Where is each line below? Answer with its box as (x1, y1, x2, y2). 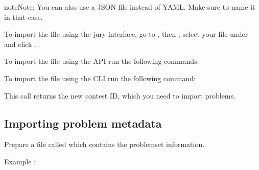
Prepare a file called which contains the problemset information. (4, 139, 205, 150)
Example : (4, 156, 36, 166)
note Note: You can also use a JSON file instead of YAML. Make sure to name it (4, 2, 255, 12)
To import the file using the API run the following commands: (4, 56, 199, 66)
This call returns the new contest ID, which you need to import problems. (4, 90, 236, 101)
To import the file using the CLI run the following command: (4, 72, 196, 83)
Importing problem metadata (4, 115, 162, 131)
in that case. (4, 11, 43, 22)
